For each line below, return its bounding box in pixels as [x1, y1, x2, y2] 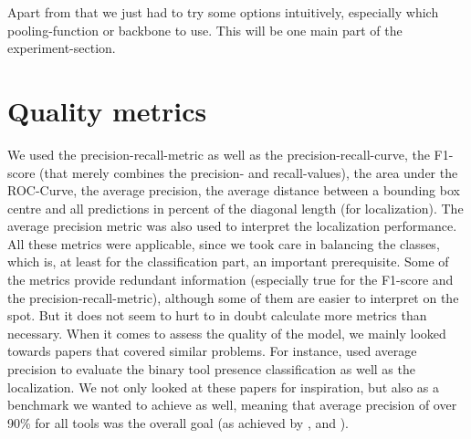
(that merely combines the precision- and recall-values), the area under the [39, 162, 458, 182]
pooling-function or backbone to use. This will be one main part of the [7, 20, 403, 39]
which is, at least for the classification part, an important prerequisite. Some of [7, 252, 449, 271]
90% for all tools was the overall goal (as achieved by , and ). [7, 413, 350, 432]
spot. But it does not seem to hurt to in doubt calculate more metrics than [7, 306, 427, 325]
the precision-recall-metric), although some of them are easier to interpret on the [7, 287, 459, 307]
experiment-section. [7, 38, 116, 57]
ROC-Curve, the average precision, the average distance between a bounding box [7, 181, 460, 200]
